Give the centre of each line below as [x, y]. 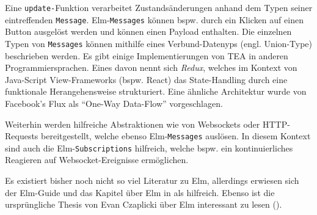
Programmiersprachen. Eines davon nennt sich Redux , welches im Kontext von [151, 67]
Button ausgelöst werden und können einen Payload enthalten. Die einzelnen [148, 31]
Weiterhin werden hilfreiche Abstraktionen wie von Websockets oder [133, 124]
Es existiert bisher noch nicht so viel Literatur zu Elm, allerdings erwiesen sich [152, 180]
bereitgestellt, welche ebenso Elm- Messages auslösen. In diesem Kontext [176, 136]
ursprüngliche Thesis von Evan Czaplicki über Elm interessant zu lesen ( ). [144, 204]
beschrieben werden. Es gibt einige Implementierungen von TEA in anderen [147, 55]
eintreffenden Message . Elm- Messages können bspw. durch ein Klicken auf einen [154, 19]
